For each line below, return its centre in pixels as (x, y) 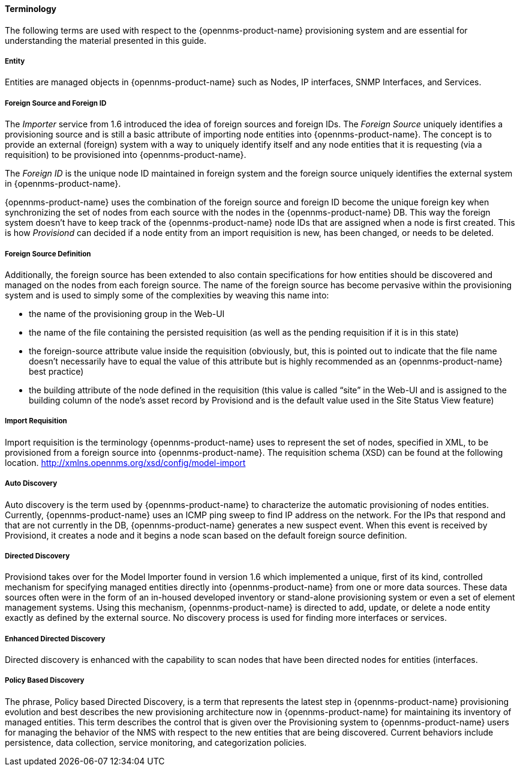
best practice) (56, 371)
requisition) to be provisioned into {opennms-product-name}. (126, 155)
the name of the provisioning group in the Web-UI (127, 313)
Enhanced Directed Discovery (55, 639)
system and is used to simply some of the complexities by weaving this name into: (167, 295)
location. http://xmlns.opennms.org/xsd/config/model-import (125, 462)
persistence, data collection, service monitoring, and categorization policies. (156, 742)
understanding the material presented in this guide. (106, 40)
